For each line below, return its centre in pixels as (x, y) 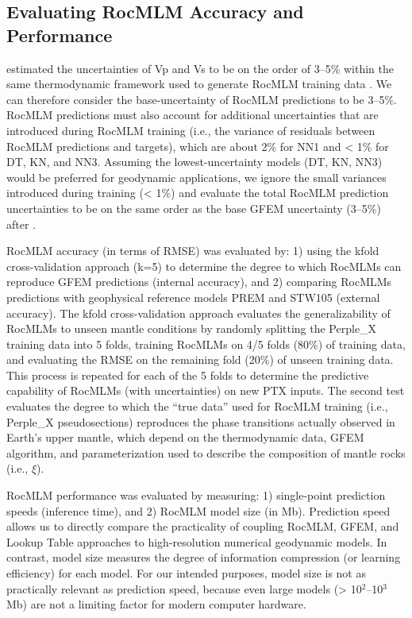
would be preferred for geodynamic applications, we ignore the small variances (196, 177)
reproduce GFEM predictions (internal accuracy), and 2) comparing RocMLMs (199, 282)
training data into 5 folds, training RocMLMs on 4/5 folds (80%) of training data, (206, 344)
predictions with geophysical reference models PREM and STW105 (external (193, 297)
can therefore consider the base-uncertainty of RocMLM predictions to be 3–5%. (202, 99)
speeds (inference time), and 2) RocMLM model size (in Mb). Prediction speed (198, 510)
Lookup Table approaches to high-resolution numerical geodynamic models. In (197, 541)
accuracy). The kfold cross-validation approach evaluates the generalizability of (198, 313)
